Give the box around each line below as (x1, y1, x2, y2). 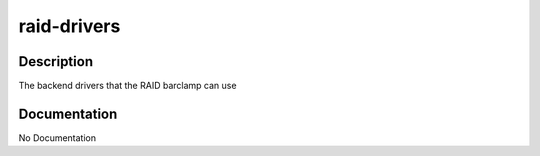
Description (18, 53, 94, 70)
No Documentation (18, 131, 97, 144)
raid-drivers (18, 15, 121, 37)
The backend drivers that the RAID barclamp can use (18, 80, 237, 92)
